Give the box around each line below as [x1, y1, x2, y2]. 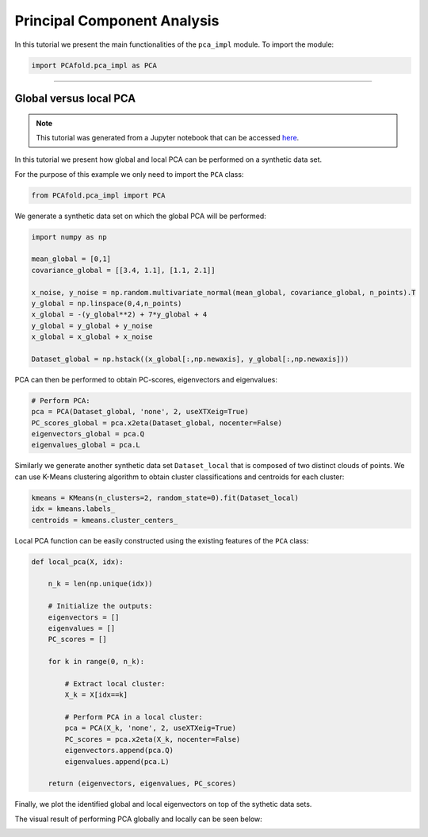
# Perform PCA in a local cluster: [64, 712, 204, 722]
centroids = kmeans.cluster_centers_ [31, 516, 178, 524]
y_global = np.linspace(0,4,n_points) [31, 299, 182, 308]
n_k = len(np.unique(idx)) [48, 579, 154, 589]
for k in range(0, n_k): [48, 657, 145, 666]
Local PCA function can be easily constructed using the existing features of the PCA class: [14, 536, 309, 545]
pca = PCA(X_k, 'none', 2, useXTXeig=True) [64, 724, 237, 733]
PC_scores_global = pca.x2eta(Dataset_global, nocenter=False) [31, 418, 283, 428]
